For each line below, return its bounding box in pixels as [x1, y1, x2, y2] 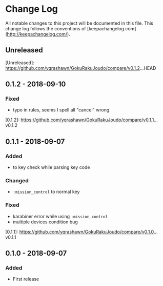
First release [12, 276, 39, 282]
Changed [5, 177, 29, 184]
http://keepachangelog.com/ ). [7, 31, 70, 37]
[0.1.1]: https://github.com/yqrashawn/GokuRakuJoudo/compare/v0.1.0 [5, 228, 154, 235]
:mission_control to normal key [12, 188, 80, 195]
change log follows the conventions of [5, 25, 86, 31]
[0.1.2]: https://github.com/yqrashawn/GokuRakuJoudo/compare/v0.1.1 [5, 117, 154, 123]
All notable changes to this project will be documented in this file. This [5, 20, 154, 26]
